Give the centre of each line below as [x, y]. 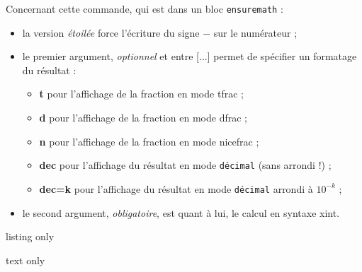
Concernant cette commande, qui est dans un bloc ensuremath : [145, 8]
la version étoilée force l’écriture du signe [111, 32]
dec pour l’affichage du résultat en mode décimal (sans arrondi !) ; [185, 165]
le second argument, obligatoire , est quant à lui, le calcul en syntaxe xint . [181, 212]
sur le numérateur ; [255, 32]
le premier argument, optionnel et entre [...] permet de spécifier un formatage [190, 56]
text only [26, 260]
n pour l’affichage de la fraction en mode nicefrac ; [149, 141]
